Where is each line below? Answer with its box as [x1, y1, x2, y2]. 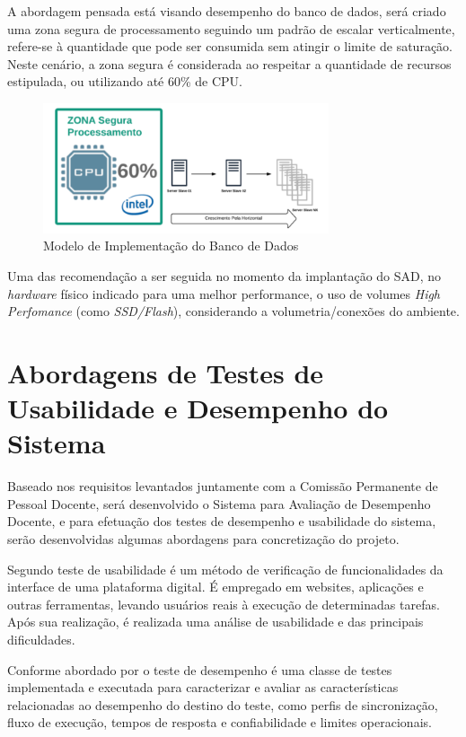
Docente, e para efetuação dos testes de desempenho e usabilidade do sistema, [7, 512, 436, 531]
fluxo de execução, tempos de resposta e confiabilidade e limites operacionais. [7, 713, 432, 732]
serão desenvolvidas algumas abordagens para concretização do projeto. [7, 530, 400, 548]
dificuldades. [7, 629, 75, 648]
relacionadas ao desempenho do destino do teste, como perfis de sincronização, [7, 695, 438, 714]
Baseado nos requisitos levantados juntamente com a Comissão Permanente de [7, 477, 438, 496]
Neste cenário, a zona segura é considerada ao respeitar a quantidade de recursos [7, 54, 452, 73]
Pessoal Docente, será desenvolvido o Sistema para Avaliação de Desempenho [7, 494, 431, 513]
